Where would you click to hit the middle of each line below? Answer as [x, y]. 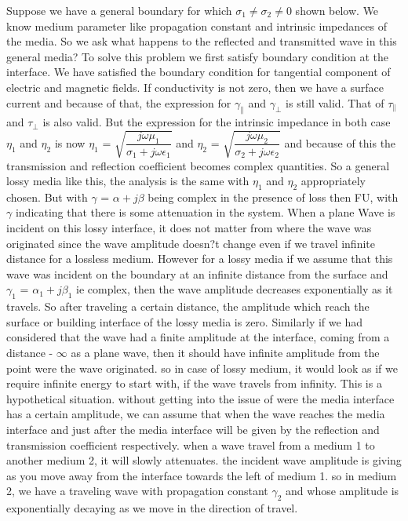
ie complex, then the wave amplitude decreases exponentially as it [235, 289]
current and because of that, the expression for [119, 102]
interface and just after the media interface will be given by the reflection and [193, 429]
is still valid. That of [335, 102]
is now [70, 142]
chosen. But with [47, 197]
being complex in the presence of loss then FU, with [273, 197]
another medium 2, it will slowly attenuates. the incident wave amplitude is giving [204, 460]
